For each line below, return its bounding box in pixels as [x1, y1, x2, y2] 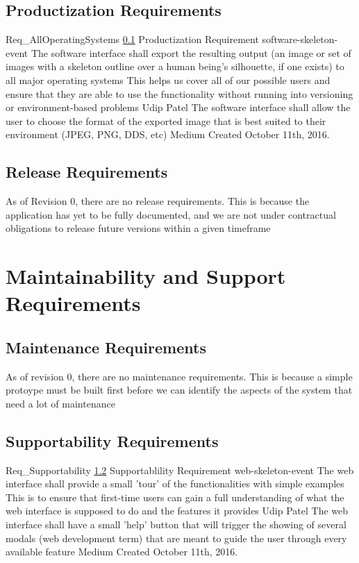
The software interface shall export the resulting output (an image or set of [31, 45, 351, 60]
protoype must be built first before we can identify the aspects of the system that [6, 383, 353, 397]
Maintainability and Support [6, 262, 286, 290]
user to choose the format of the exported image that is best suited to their [6, 113, 326, 128]
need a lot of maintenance [6, 396, 115, 410]
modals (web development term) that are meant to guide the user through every [6, 530, 347, 545]
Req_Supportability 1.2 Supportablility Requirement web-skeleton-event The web [6, 462, 354, 477]
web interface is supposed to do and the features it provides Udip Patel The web [6, 503, 349, 518]
